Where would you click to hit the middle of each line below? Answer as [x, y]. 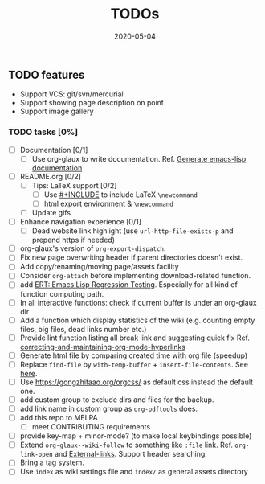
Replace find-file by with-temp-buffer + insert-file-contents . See [134, 364]
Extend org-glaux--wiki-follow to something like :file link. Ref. [126, 445]
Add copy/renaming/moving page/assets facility [99, 267]
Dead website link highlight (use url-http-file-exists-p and [133, 231]
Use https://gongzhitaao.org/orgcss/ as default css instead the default [137, 382]
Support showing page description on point [92, 103]
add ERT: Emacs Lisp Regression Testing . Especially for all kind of [129, 285]
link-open [37, 455]
